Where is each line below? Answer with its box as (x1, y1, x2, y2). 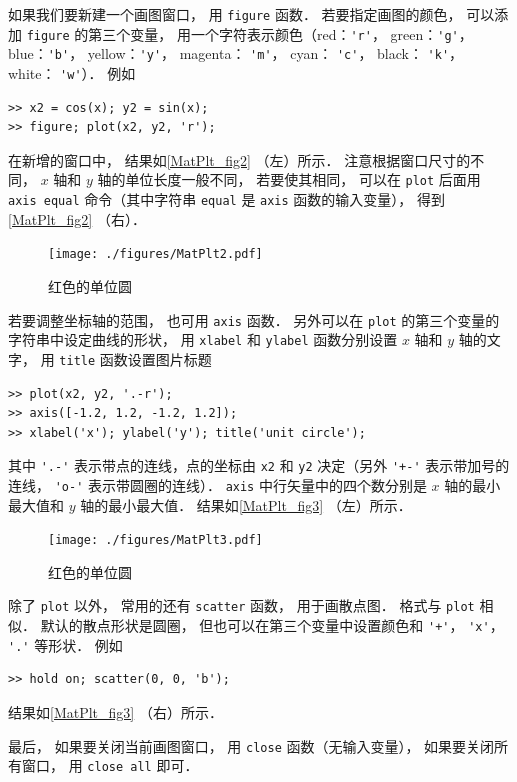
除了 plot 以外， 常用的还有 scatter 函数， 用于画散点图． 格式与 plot (8, 595, 475, 616)
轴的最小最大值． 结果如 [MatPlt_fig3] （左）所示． (80, 494, 412, 515)
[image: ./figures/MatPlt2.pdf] (48, 247, 263, 262)
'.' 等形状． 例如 (8, 634, 123, 655)
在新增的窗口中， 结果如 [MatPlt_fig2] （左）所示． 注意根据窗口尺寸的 (8, 149, 471, 170)
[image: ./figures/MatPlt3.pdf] (48, 533, 263, 548)
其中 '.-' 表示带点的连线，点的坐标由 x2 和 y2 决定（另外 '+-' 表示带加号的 (8, 455, 510, 476)
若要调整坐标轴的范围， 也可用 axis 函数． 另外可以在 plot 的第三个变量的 (8, 309, 500, 330)
